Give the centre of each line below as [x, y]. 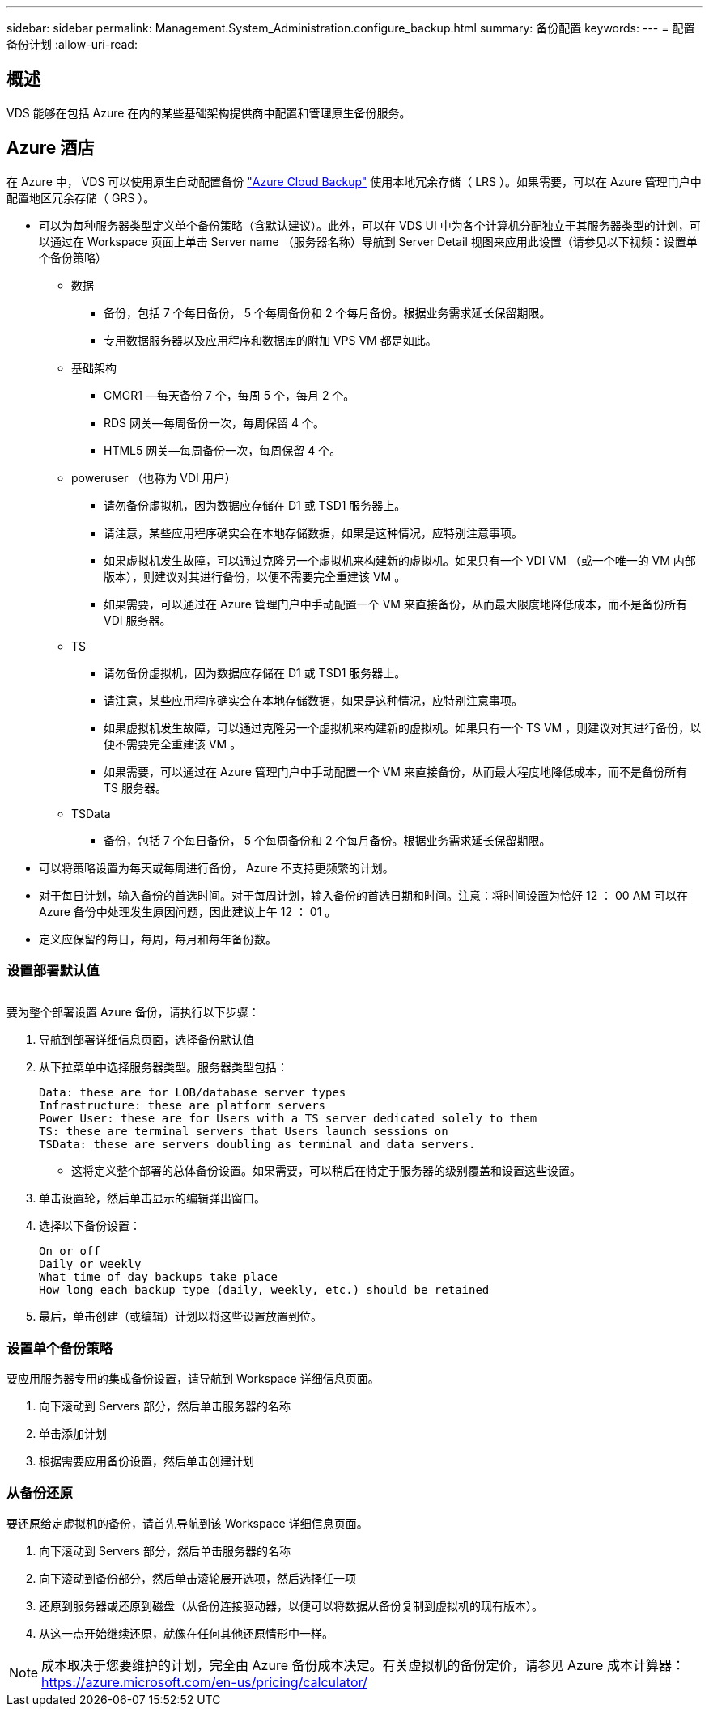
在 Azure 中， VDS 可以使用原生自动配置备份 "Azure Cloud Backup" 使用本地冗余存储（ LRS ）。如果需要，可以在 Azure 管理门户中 [354, 181]
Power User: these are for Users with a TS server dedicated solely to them [288, 1119]
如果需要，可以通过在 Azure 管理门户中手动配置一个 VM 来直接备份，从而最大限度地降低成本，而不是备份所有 [395, 604]
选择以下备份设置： [90, 1226]
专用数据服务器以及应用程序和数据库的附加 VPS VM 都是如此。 [270, 340]
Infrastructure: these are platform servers [183, 1106]
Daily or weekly [90, 1264]
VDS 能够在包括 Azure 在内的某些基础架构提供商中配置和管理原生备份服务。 [209, 112]
